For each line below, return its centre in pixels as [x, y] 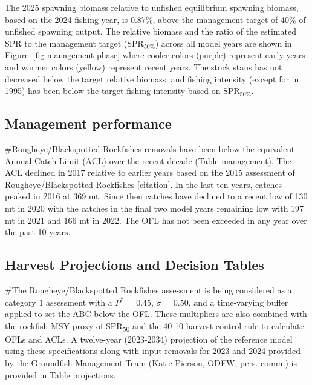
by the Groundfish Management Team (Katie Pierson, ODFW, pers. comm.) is [151, 363]
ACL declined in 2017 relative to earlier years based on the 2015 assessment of [150, 172]
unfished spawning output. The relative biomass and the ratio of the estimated [151, 31]
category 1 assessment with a [59, 302]
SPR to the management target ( [66, 43]
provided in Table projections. [60, 374]
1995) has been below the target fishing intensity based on [113, 91]
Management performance [88, 123]
